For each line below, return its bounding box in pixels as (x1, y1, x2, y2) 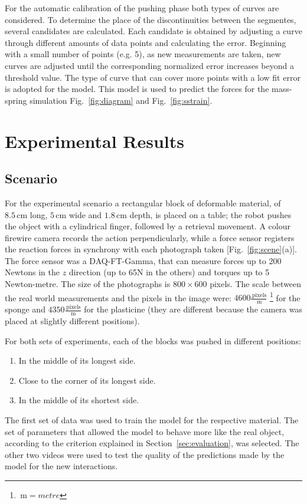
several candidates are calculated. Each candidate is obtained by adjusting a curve (5, 25, 302, 37)
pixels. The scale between (210, 278, 302, 290)
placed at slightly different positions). (5, 314, 140, 327)
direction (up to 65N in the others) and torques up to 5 (68, 266, 270, 278)
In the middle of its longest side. (18, 354, 136, 367)
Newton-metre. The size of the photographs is (5, 278, 171, 290)
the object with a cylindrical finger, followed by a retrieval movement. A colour (5, 220, 290, 232)
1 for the (270, 289, 301, 304)
